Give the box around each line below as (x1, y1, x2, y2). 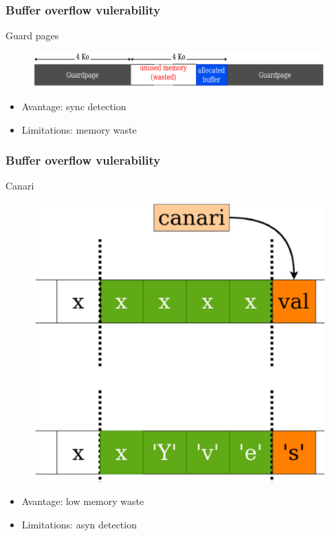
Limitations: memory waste (21, 122, 137, 136)
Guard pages (5, 28, 59, 43)
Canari (5, 178, 34, 193)
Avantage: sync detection (21, 99, 126, 113)
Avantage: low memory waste (21, 494, 144, 508)
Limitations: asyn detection (21, 517, 137, 531)
